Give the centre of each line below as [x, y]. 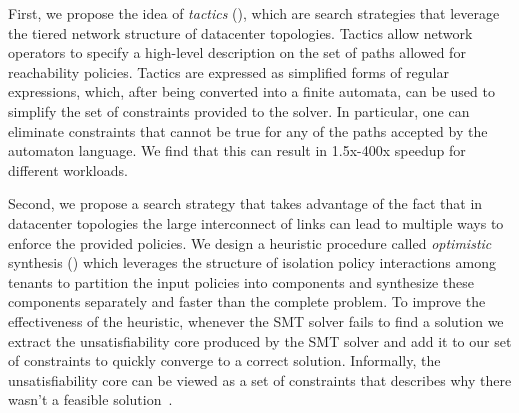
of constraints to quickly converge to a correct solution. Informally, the [224, 360]
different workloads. [68, 169]
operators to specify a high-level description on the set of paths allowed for [237, 52]
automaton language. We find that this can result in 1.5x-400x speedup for [237, 150]
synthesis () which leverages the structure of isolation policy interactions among [252, 262]
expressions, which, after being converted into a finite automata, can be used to [251, 91]
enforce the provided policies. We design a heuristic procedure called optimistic [250, 242]
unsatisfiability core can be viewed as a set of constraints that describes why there [260, 379]
